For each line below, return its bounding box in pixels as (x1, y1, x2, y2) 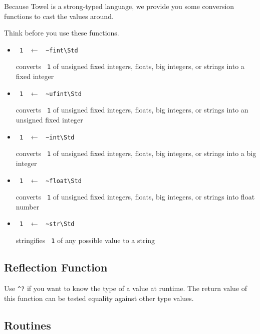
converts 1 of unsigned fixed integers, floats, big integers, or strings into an (16, 104, 248, 115)
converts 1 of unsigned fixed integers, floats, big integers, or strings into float (16, 191, 255, 202)
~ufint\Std (46, 90, 82, 97)
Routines (4, 317, 51, 332)
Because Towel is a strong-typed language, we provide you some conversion (4, 1, 234, 11)
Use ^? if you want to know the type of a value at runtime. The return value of (4, 282, 247, 293)
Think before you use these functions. (4, 27, 119, 38)
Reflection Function (4, 259, 108, 275)
